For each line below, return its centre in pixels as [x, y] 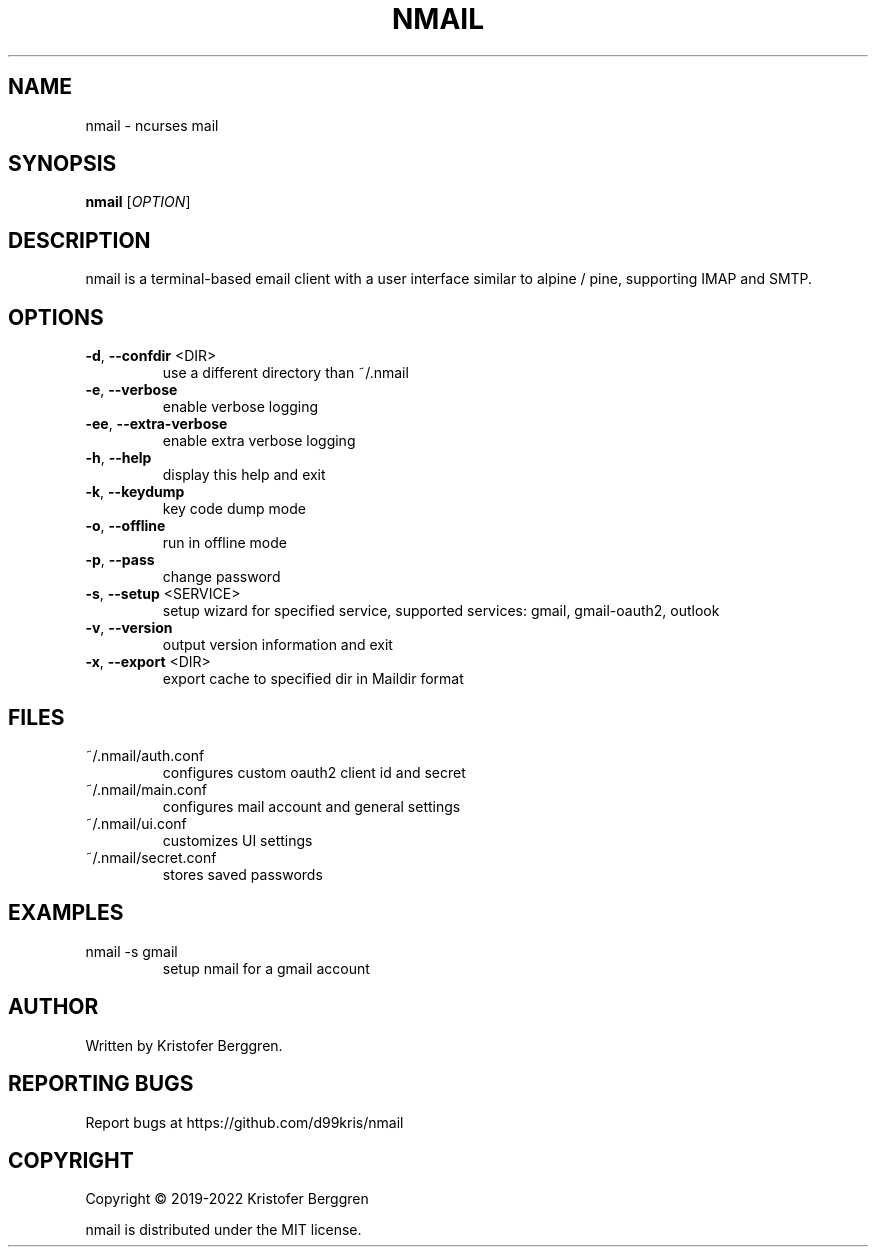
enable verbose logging [240, 407]
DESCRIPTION [79, 240]
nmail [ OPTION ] [138, 202]
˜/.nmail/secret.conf [151, 857]
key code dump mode [234, 509]
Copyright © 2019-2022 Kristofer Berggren [227, 1199]
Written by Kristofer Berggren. [184, 1045]
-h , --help [118, 458]
